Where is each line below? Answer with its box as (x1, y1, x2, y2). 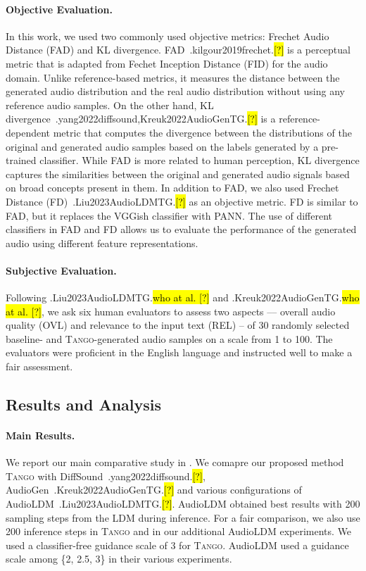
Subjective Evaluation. (6, 263, 117, 277)
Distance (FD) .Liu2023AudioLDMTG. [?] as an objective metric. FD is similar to (6, 194, 358, 208)
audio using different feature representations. (6, 235, 198, 250)
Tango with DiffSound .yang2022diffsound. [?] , (6, 468, 206, 483)
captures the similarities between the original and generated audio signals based (6, 166, 350, 181)
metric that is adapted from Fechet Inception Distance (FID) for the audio (6, 56, 328, 70)
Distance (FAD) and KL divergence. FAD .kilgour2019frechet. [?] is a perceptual (6, 42, 351, 57)
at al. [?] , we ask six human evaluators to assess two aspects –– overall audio (6, 303, 336, 318)
